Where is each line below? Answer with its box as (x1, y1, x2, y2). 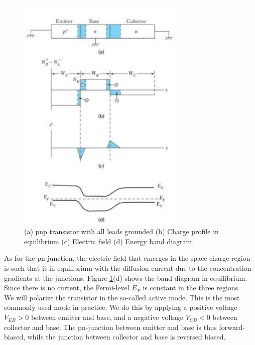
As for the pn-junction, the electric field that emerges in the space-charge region (4, 253, 250, 263)
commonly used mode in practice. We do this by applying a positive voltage (4, 302, 237, 312)
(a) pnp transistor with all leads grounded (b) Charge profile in (24, 226, 219, 237)
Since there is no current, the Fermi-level (4, 282, 130, 293)
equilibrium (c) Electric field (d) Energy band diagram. (24, 236, 194, 246)
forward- (219, 321, 245, 332)
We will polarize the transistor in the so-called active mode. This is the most (4, 292, 240, 302)
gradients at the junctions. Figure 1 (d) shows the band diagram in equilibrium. (4, 272, 247, 283)
